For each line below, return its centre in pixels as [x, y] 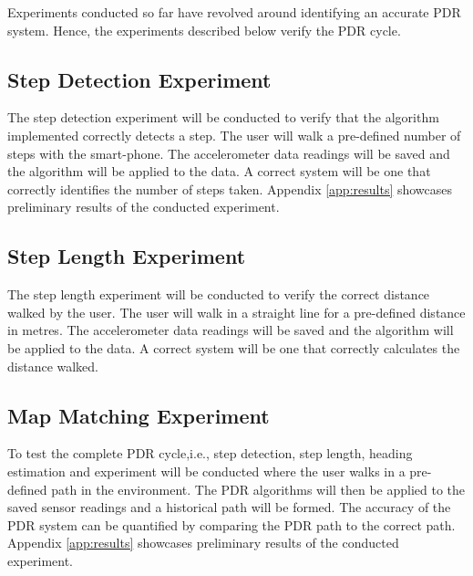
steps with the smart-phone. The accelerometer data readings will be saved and [229, 153]
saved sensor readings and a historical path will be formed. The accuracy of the [229, 507]
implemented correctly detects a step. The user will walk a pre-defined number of [234, 135]
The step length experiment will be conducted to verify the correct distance [219, 294]
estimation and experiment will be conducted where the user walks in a [206, 471]
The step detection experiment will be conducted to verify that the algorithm [223, 117]
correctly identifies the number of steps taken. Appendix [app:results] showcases [230, 189]
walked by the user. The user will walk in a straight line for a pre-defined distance [236, 312]
